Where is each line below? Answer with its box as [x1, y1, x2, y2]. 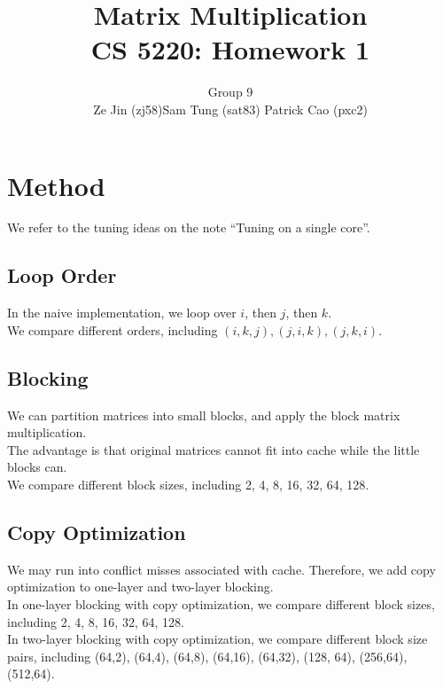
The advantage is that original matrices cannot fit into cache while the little [7, 440, 420, 458]
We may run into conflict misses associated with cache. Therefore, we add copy [7, 560, 436, 578]
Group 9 [207, 82, 253, 101]
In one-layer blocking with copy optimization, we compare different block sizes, [7, 594, 435, 613]
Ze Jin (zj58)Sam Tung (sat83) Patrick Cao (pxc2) [93, 99, 368, 118]
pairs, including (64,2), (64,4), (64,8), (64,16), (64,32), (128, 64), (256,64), [7, 646, 408, 665]
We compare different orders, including [7, 320, 218, 339]
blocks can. [7, 458, 67, 476]
